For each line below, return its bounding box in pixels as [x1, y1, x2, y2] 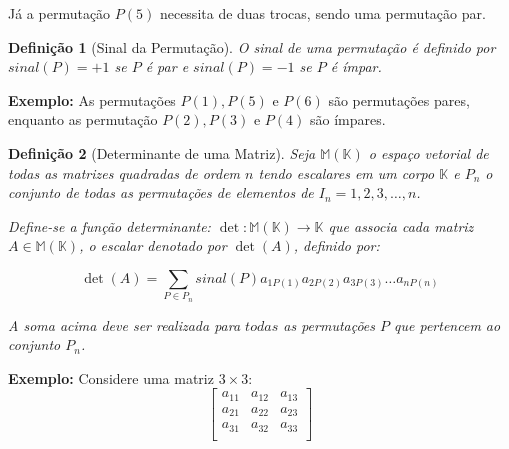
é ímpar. [330, 56, 382, 77]
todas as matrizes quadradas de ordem [8, 162, 241, 183]
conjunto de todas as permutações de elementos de [8, 182, 314, 203]
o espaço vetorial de [368, 142, 489, 163]
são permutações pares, [328, 89, 470, 110]
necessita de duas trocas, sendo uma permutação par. [159, 3, 486, 23]
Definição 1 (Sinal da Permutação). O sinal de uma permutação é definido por [8, 36, 496, 57]
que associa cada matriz [328, 215, 474, 236]
